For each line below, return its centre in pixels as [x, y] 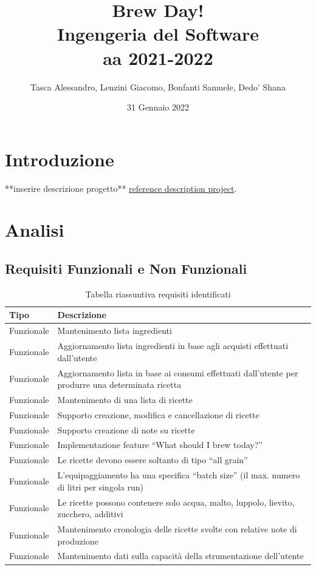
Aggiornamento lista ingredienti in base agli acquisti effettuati [173, 346]
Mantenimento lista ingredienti [115, 331]
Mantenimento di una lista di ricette [125, 399]
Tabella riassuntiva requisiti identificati [158, 293]
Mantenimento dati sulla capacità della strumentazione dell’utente [180, 556]
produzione [78, 541]
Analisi [35, 230]
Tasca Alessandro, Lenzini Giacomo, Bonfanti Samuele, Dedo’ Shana [158, 87]
